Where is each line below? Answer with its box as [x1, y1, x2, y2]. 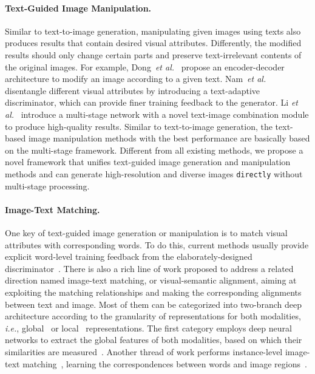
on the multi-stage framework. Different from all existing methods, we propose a [5, 143, 303, 156]
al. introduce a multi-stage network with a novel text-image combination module [5, 107, 309, 120]
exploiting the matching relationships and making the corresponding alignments [5, 285, 302, 298]
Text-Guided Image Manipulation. [5, 1, 152, 14]
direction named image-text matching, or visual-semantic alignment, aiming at [5, 274, 297, 287]
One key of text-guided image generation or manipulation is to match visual [5, 226, 288, 239]
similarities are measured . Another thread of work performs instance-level [5, 345, 283, 358]
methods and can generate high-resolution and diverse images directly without [5, 167, 303, 180]
